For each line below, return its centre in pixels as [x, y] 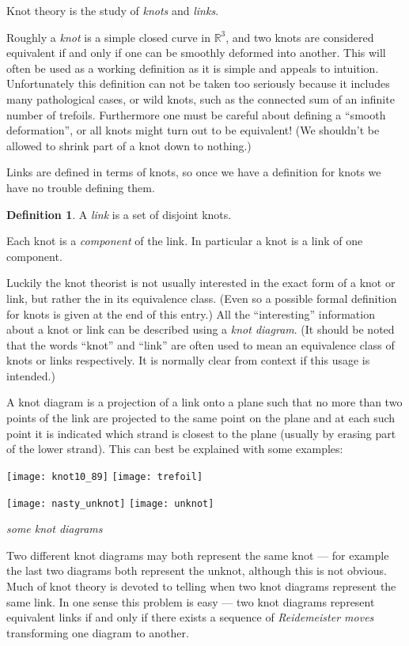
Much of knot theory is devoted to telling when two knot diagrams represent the [201, 586]
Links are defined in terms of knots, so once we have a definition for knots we [194, 172]
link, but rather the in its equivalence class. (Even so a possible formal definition [202, 298]
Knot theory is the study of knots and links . [113, 10]
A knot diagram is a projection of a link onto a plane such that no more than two [204, 402]
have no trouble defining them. [81, 187]
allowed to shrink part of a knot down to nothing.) [129, 145]
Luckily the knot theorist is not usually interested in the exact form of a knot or [201, 283]
